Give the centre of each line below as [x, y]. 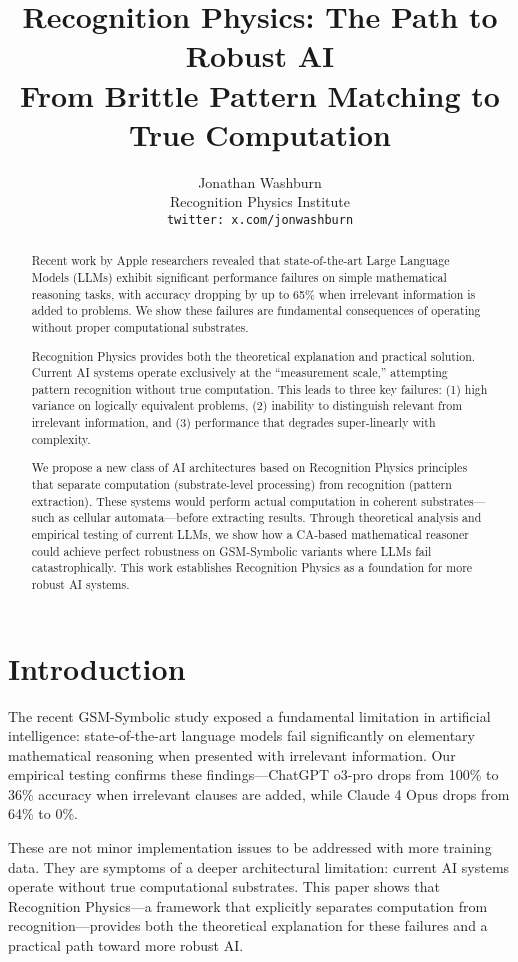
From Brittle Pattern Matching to [260, 94]
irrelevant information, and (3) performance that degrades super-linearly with [233, 422]
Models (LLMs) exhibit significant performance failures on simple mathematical [239, 276]
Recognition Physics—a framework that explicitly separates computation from [248, 905]
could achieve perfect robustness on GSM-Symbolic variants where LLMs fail [231, 550]
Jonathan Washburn [260, 181]
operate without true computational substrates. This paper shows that [224, 886]
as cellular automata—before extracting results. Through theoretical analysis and [270, 517]
